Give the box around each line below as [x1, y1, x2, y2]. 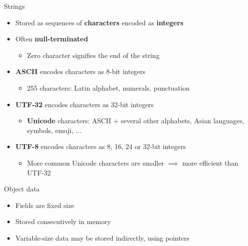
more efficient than [182, 157, 239, 168]
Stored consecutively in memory [15, 216, 111, 227]
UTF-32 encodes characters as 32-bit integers [15, 99, 154, 109]
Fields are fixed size [15, 200, 74, 210]
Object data [4, 184, 40, 194]
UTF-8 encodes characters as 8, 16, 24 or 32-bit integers [15, 141, 186, 151]
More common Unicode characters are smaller [27, 157, 164, 168]
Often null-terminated [15, 34, 88, 44]
